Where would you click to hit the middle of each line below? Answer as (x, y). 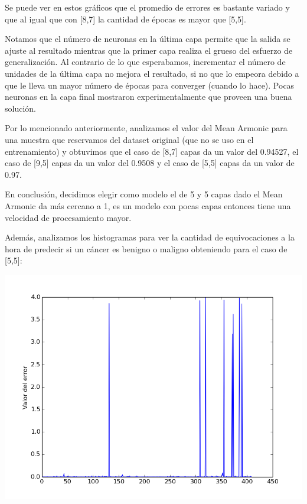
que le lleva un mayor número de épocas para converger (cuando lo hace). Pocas (150, 85)
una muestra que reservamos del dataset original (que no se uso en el (129, 139)
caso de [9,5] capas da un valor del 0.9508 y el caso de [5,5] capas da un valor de (150, 163)
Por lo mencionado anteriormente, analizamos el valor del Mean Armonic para (146, 128)
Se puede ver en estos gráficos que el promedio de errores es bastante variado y (147, 7)
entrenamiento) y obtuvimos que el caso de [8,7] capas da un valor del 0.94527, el (152, 151)
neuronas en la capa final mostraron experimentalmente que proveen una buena (148, 97)
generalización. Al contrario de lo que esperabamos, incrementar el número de (145, 62)
